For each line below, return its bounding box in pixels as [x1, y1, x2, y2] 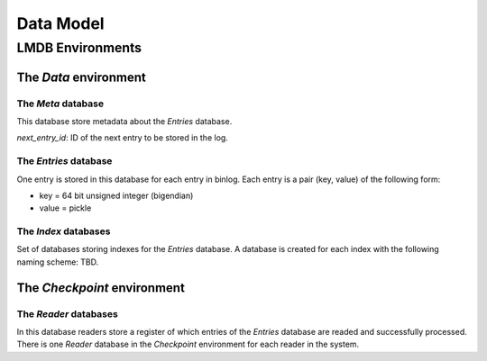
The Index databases [16, 225, 111, 238]
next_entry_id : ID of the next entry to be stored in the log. [16, 132, 229, 143]
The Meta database [16, 97, 104, 110]
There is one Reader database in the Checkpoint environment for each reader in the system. [16, 338, 360, 350]
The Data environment [16, 69, 146, 85]
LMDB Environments [16, 40, 142, 56]
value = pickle [39, 203, 92, 213]
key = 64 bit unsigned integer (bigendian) [39, 190, 194, 201]
